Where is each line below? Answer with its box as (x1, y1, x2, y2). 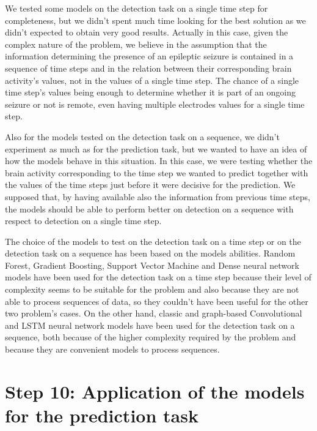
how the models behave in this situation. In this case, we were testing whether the (5, 154, 313, 167)
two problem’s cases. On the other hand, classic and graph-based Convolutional (5, 307, 302, 320)
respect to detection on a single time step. (5, 214, 162, 227)
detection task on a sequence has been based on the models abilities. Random (5, 247, 296, 260)
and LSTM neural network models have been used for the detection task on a (5, 318, 295, 331)
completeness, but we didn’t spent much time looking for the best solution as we (5, 13, 306, 26)
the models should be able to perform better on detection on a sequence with (5, 202, 294, 215)
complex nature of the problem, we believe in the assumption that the (5, 37, 267, 50)
